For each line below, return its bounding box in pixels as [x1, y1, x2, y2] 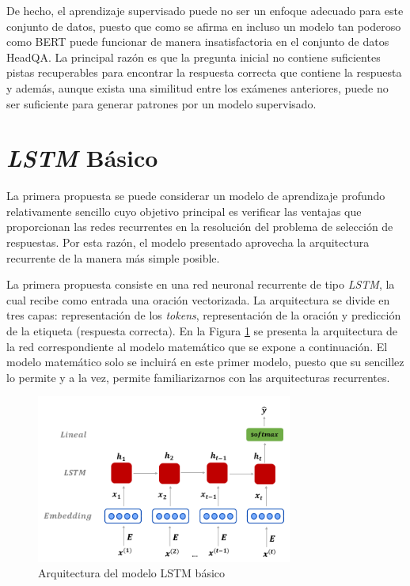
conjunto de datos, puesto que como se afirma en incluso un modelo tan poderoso [6, 17, 401, 34]
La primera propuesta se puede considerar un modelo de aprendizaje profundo [6, 187, 385, 204]
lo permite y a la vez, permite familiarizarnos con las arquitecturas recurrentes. [6, 369, 390, 385]
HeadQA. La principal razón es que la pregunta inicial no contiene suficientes [6, 48, 381, 65]
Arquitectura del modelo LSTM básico [38, 565, 226, 581]
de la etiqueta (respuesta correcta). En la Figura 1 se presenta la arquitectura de [6, 323, 398, 339]
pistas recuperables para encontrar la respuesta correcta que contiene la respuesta [6, 64, 402, 81]
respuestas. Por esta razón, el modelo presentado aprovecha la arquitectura [6, 234, 370, 251]
